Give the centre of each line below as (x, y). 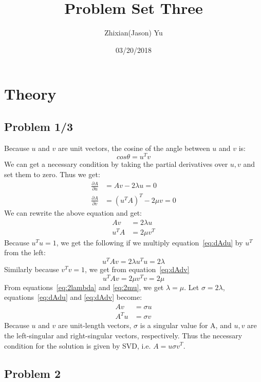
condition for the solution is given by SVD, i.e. (78, 345)
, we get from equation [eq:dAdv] (137, 269)
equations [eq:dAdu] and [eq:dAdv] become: (73, 297)
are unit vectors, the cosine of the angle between (134, 148)
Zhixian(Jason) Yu (134, 33)
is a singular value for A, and (186, 325)
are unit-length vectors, (95, 325)
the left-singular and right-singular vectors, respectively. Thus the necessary (123, 335)
